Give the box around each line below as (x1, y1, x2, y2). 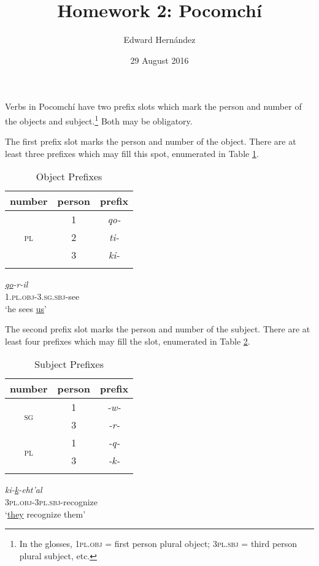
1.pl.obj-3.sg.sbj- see (5, 289, 80, 302)
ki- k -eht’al (5, 483, 42, 496)
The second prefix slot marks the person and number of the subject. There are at (5, 323, 310, 335)
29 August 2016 (130, 53, 189, 66)
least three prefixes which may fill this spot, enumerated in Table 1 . (5, 147, 259, 159)
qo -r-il (5, 278, 28, 291)
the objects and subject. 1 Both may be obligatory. (5, 112, 193, 127)
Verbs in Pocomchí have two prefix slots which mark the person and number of (5, 100, 302, 113)
